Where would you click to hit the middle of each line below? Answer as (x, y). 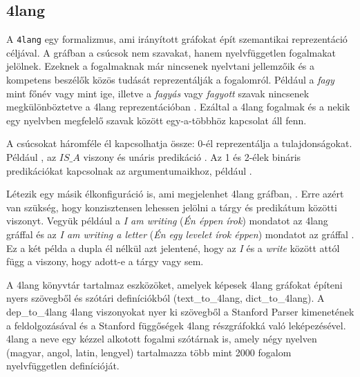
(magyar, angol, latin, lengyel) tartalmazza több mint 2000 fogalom (149, 352)
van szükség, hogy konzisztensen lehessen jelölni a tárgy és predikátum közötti (172, 207)
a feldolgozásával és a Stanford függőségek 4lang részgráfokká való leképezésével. (176, 325)
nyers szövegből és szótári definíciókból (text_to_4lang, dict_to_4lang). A (165, 298)
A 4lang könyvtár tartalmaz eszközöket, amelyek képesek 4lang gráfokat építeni (174, 284)
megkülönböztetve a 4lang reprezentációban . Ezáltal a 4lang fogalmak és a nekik (178, 107)
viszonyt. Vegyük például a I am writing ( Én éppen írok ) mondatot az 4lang (167, 221)
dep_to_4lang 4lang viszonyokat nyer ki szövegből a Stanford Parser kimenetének (180, 311)
